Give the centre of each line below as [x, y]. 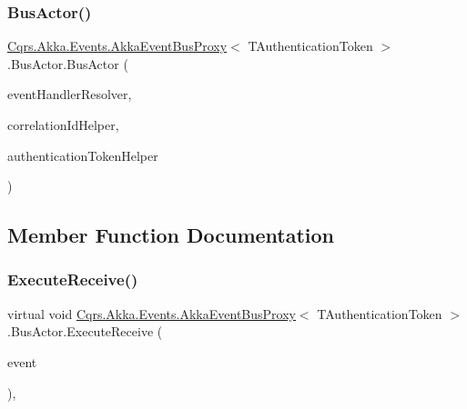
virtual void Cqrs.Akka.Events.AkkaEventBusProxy [152, 313]
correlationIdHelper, [63, 125]
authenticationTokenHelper [83, 155]
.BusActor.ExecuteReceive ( [85, 331]
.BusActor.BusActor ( [68, 63]
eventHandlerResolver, [70, 94]
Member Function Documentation [171, 235]
